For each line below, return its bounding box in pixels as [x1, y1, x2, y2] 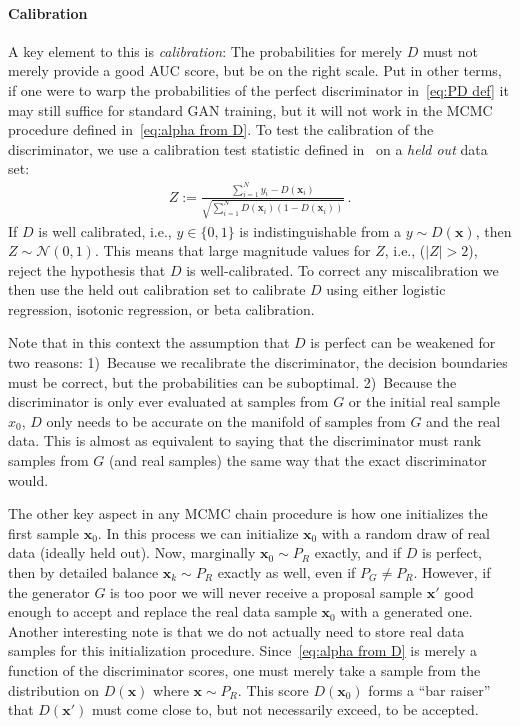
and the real [426, 410, 501, 431]
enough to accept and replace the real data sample [8, 601, 317, 622]
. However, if [413, 562, 491, 583]
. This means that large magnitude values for [94, 240, 371, 261]
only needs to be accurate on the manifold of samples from [46, 410, 406, 431]
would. [8, 469, 49, 490]
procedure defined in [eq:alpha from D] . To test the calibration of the [8, 119, 434, 140]
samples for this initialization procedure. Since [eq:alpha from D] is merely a [8, 640, 477, 661]
